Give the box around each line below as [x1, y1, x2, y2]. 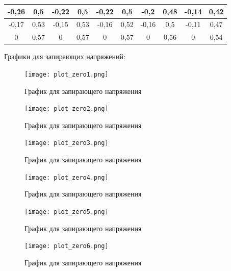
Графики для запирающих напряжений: [4, 51, 125, 62]
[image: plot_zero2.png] [24, 105, 109, 113]
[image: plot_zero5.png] [24, 208, 109, 215]
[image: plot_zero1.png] [24, 70, 109, 78]
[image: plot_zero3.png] [24, 139, 109, 147]
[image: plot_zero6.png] [24, 242, 109, 250]
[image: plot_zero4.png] [24, 174, 109, 181]
